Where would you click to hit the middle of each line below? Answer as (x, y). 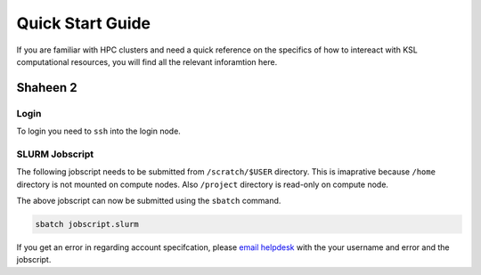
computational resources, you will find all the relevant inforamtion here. (147, 61)
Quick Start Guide (84, 23)
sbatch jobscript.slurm (87, 224)
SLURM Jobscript (55, 154)
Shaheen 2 (47, 88)
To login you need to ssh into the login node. (99, 131)
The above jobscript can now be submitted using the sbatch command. (149, 201)
